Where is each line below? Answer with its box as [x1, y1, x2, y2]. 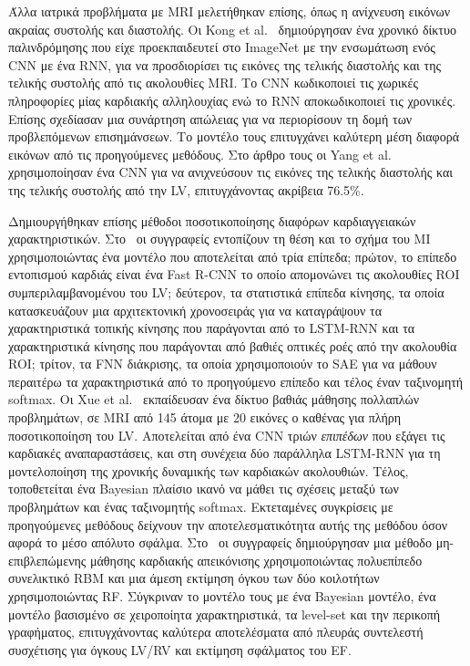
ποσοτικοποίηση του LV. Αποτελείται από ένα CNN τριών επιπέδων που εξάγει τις [8, 425, 445, 444]
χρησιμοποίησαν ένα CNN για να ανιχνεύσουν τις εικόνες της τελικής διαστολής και [8, 162, 454, 182]
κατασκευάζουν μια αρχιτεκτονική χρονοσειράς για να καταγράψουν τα [8, 300, 382, 319]
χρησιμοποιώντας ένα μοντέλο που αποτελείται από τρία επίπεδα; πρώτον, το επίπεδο [8, 246, 457, 265]
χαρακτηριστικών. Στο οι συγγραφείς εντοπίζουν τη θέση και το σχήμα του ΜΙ [8, 229, 431, 248]
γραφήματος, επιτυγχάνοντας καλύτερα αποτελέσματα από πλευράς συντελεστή [8, 622, 424, 641]
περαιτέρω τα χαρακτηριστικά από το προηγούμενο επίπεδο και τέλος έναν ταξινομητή [8, 371, 464, 390]
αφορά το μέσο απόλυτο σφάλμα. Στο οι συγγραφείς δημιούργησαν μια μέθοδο [8, 533, 432, 552]
